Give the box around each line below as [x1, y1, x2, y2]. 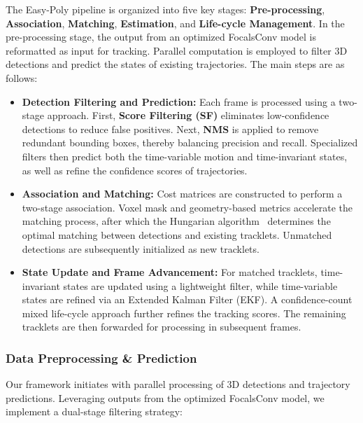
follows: [6, 70, 38, 85]
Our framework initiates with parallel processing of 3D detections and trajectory [6, 377, 350, 391]
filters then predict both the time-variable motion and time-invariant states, [22, 148, 348, 163]
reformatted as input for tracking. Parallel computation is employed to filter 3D [6, 43, 348, 57]
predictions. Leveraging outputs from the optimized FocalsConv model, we [6, 390, 325, 405]
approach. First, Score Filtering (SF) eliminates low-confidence [47, 108, 329, 123]
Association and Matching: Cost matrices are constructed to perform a [22, 186, 343, 201]
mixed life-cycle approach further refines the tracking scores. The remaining [22, 305, 346, 320]
